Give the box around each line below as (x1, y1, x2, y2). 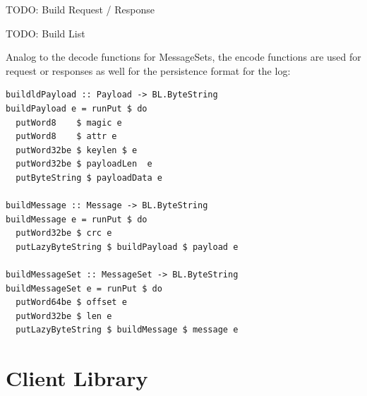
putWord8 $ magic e (16, 117, 122, 128)
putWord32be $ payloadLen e (16, 159, 152, 169)
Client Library (6, 364, 148, 392)
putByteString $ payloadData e (16, 172, 162, 183)
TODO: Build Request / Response (6, 2, 155, 16)
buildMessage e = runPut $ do (6, 214, 148, 224)
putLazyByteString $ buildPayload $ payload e (16, 241, 239, 252)
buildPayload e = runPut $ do (6, 103, 148, 114)
